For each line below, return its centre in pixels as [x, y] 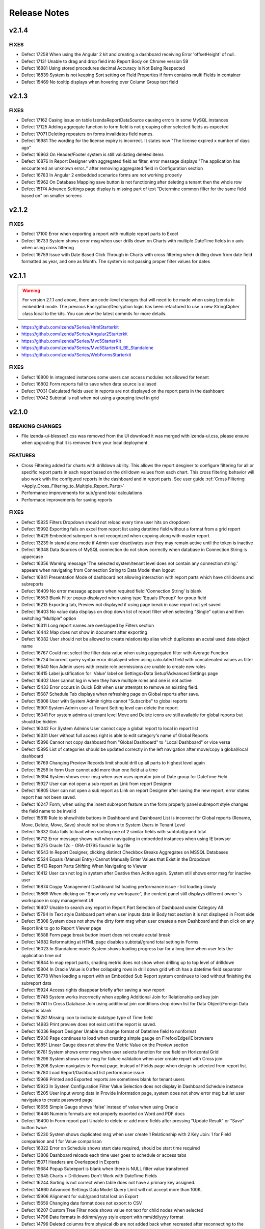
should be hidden [39, 722]
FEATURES [22, 456]
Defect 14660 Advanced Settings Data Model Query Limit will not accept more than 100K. [112, 1189]
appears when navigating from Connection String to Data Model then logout [98, 570]
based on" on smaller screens [52, 196]
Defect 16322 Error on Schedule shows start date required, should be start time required [111, 1148]
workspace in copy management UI [57, 901]
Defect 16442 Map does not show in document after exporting [84, 632]
